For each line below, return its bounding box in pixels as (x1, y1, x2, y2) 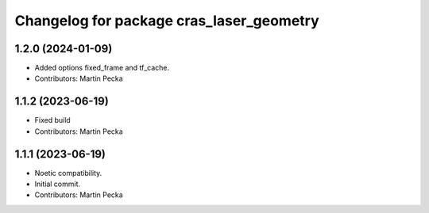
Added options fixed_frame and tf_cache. (34, 63, 170, 73)
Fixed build (34, 116, 71, 125)
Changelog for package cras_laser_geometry (14, 12, 319, 29)
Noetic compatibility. (34, 168, 102, 177)
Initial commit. (34, 179, 81, 189)
